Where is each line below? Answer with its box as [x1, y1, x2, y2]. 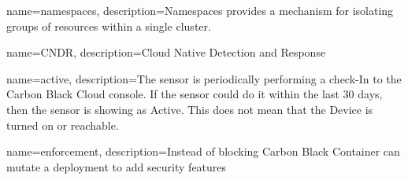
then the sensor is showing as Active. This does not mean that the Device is [6, 101, 373, 117]
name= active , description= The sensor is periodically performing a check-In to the [6, 70, 402, 86]
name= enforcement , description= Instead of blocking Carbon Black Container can [6, 143, 400, 160]
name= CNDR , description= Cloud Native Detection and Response [6, 44, 326, 61]
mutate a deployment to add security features [6, 158, 227, 174]
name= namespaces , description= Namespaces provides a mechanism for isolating [6, 2, 394, 18]
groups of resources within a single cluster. [6, 17, 211, 34]
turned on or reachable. [6, 116, 119, 133]
